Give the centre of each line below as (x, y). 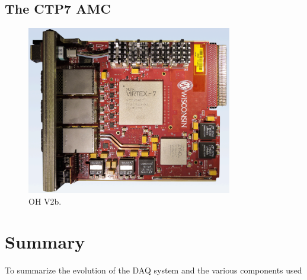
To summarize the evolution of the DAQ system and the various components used (153, 270)
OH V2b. (45, 201)
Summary (45, 242)
